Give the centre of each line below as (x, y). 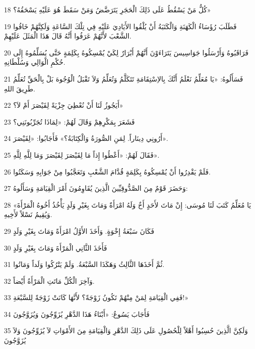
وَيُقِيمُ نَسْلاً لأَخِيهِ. (28, 214)
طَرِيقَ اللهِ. (20, 88)
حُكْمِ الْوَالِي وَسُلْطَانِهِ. (35, 62)
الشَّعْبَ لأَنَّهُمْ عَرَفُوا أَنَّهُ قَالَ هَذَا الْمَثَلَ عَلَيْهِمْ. (68, 36)
